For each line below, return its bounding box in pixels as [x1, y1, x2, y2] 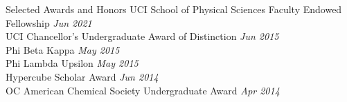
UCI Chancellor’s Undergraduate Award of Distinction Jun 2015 [6, 29, 279, 43]
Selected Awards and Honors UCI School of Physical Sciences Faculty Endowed [6, 2, 342, 16]
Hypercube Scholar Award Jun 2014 [6, 69, 159, 83]
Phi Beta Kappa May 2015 [6, 42, 120, 57]
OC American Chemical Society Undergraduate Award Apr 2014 [6, 83, 280, 97]
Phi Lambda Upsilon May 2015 [6, 56, 139, 70]
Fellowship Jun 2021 [6, 15, 92, 30]
